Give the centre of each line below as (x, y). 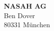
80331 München (27, 25)
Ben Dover (20, 15)
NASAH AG (25, 6)
